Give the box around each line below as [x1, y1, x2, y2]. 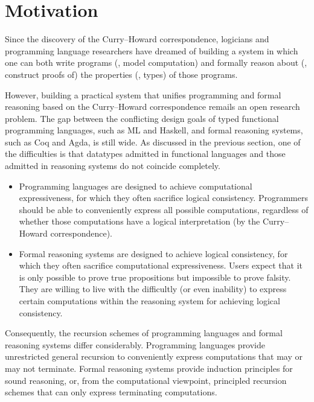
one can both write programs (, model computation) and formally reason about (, [5, 56, 307, 69]
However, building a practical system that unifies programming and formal [5, 88, 281, 101]
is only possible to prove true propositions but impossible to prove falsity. [19, 270, 291, 283]
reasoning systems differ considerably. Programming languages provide [5, 338, 266, 351]
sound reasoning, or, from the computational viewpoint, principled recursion [5, 374, 287, 386]
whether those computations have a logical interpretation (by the [19, 215, 260, 228]
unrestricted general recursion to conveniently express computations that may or [5, 350, 303, 363]
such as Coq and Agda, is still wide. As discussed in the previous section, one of [5, 135, 301, 148]
